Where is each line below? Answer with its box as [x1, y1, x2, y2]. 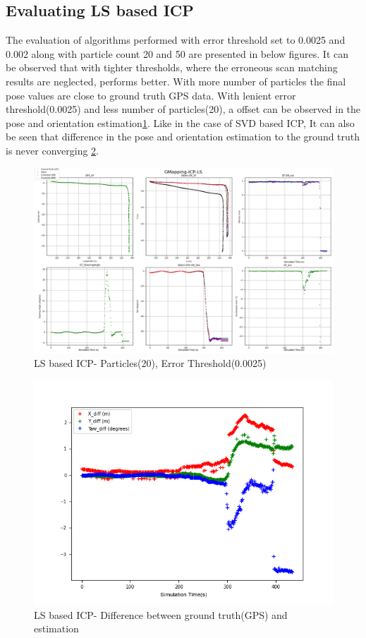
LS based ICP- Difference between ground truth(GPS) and [34, 607, 288, 622]
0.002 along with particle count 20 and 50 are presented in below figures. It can [6, 46, 349, 61]
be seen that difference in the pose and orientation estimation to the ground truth [6, 129, 360, 144]
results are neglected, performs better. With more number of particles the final [6, 73, 346, 88]
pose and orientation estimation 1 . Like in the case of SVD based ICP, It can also [6, 115, 355, 130]
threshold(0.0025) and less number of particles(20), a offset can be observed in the [6, 102, 361, 116]
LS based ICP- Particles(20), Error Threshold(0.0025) [34, 356, 267, 371]
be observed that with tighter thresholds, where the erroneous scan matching [6, 60, 338, 75]
